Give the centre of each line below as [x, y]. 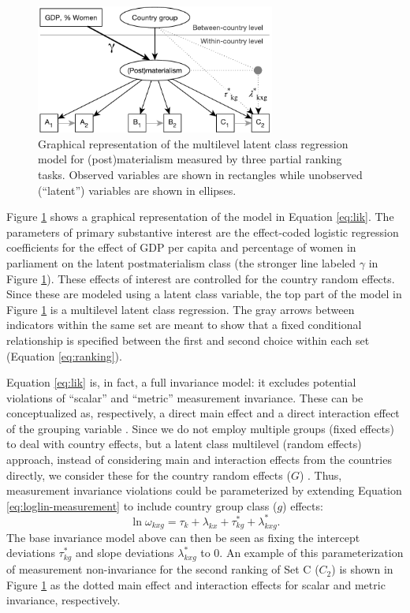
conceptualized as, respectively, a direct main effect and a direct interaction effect [203, 413]
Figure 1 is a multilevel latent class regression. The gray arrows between [181, 309]
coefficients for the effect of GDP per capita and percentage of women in [181, 247]
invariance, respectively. [63, 600]
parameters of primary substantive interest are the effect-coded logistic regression [203, 232]
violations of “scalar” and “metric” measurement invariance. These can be [185, 397]
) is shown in [362, 569]
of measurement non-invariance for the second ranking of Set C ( [163, 569]
